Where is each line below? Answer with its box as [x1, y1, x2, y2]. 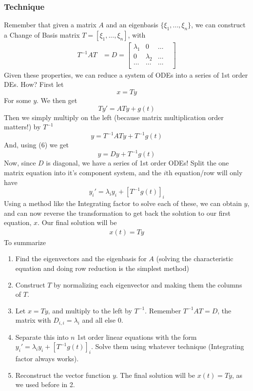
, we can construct [191, 20, 246, 30]
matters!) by [4, 122, 41, 132]
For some [4, 95, 31, 105]
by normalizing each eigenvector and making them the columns [54, 279, 242, 289]
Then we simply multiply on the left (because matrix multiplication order [4, 112, 224, 122]
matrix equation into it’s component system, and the [4, 167, 162, 177]
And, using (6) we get [4, 140, 69, 150]
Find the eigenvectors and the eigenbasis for [15, 253, 147, 264]
